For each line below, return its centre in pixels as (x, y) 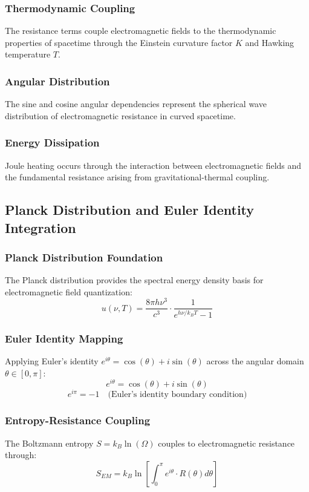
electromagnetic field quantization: (69, 291)
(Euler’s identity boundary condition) (177, 395)
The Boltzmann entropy (49, 443)
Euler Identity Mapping (64, 338)
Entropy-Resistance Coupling (78, 420)
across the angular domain (255, 361)
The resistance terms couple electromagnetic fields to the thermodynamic (141, 31)
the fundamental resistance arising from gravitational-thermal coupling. (137, 177)
